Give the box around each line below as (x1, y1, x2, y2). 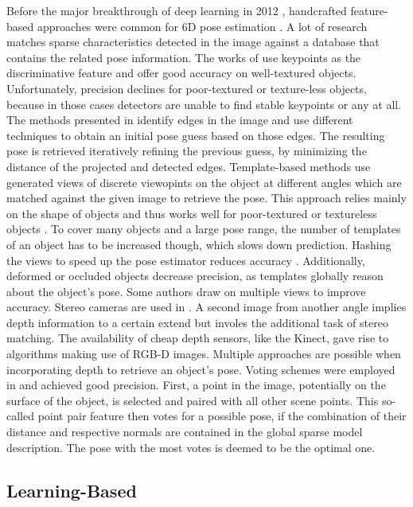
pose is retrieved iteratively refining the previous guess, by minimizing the (6, 142, 367, 159)
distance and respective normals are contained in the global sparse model (6, 423, 363, 440)
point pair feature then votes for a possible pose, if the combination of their (37, 408, 407, 424)
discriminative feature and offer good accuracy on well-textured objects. (6, 64, 357, 81)
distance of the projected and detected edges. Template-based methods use (6, 158, 371, 174)
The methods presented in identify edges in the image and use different (6, 111, 353, 128)
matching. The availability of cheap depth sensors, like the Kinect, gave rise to (6, 330, 389, 346)
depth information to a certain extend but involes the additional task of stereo (6, 314, 388, 330)
